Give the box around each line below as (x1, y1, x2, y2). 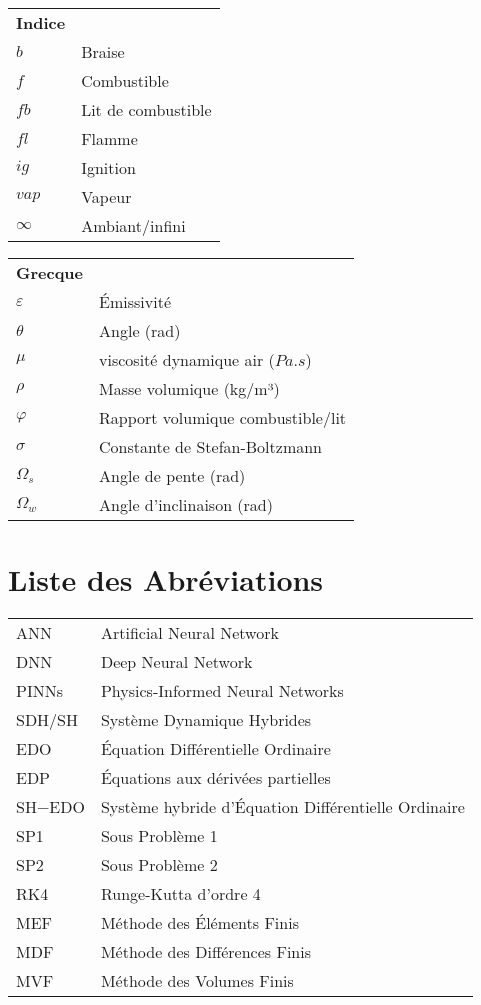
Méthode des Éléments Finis (100, 911, 299, 935)
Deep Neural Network (100, 650, 253, 674)
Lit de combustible (81, 98, 212, 121)
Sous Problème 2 (100, 853, 218, 877)
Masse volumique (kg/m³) (99, 377, 280, 400)
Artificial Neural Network (100, 621, 279, 645)
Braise (81, 40, 125, 63)
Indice (16, 11, 66, 34)
